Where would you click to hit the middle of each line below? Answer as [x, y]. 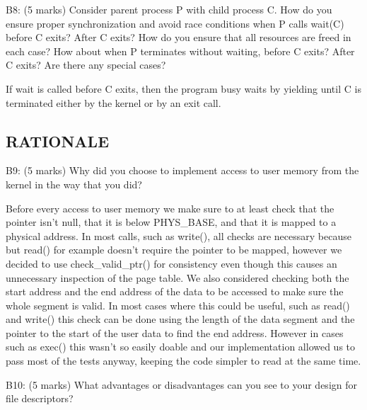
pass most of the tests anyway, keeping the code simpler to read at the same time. [183, 361]
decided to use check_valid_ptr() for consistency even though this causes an [171, 263]
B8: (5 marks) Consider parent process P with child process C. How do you [169, 9]
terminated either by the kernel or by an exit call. [113, 102]
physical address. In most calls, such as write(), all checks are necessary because [179, 235]
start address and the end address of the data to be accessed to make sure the [175, 291]
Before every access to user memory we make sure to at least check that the [170, 208]
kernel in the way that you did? [74, 184]
